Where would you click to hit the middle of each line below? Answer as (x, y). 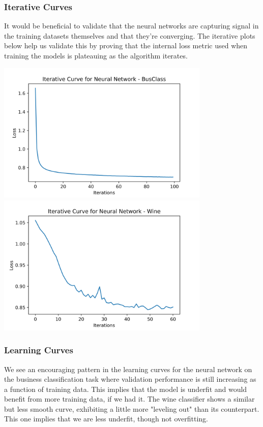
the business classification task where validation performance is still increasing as (130, 379)
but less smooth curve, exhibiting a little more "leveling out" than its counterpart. (132, 408)
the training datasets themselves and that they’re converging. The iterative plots (130, 35)
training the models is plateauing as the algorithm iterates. (96, 55)
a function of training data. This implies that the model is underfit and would (126, 389)
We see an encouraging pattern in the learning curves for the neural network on (128, 369)
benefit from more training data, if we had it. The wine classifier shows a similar (129, 399)
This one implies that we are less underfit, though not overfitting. (106, 419)
